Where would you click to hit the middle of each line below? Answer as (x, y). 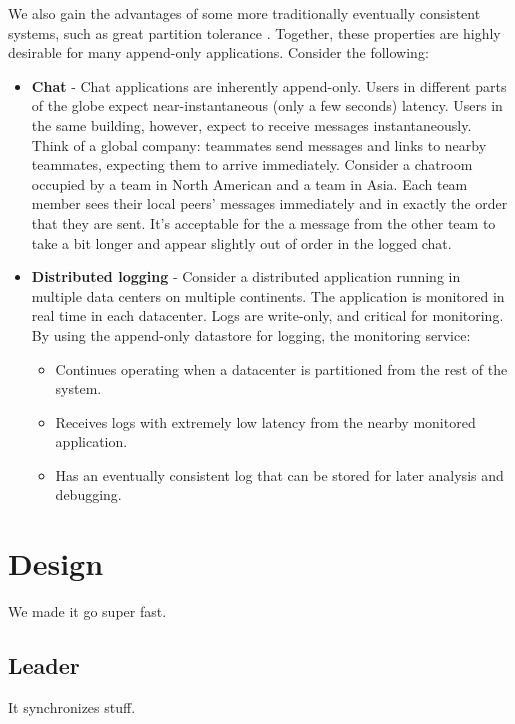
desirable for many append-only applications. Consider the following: (218, 52)
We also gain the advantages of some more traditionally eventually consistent (244, 13)
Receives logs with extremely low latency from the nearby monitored (265, 421)
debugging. (88, 494)
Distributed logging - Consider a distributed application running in (246, 276)
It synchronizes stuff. (72, 706)
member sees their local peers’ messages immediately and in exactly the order (269, 203)
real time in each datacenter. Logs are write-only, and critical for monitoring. (267, 315)
